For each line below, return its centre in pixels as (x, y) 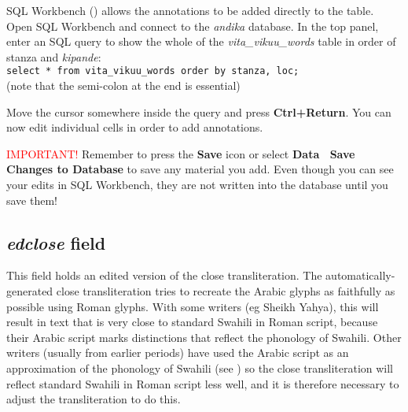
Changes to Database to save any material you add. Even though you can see (200, 169)
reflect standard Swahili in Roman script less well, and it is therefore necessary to (203, 383)
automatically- (360, 275)
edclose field (56, 242)
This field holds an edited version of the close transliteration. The (164, 275)
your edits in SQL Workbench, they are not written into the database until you (197, 184)
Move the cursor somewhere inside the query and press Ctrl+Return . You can (199, 111)
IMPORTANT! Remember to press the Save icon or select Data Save (181, 153)
